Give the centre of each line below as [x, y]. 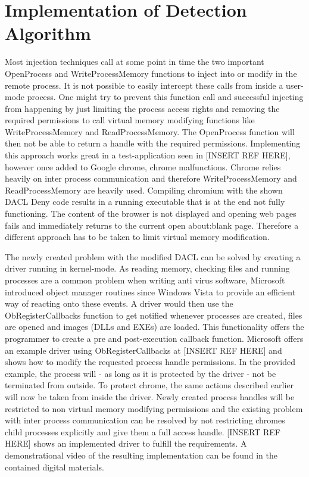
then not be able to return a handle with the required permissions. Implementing [153, 143]
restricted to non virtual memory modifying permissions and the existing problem [154, 408]
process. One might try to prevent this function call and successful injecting [165, 97]
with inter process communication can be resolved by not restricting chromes [145, 420]
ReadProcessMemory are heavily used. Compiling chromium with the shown [144, 190]
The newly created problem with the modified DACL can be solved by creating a [153, 256]
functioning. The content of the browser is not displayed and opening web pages [151, 213]
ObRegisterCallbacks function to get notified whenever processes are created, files [154, 315]
